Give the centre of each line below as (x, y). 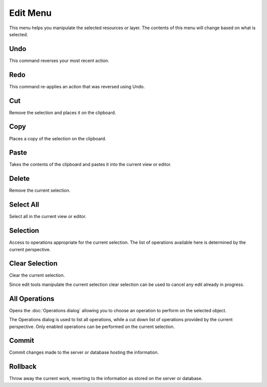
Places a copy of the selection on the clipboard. (58, 138)
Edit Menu (30, 13)
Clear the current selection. (37, 276)
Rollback (23, 367)
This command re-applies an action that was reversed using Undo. (77, 86)
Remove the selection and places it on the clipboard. (63, 112)
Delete (19, 179)
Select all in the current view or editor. (48, 217)
